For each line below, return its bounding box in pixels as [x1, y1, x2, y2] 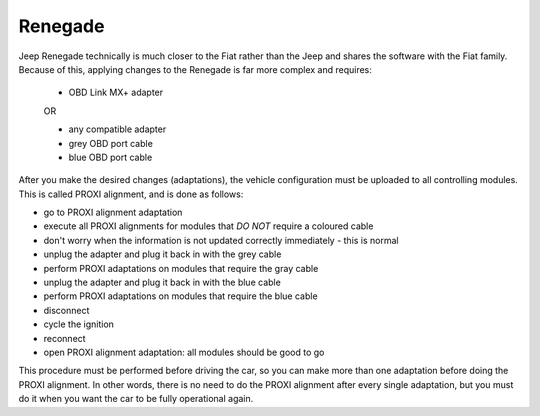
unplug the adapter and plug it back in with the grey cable [43, 248, 282, 260]
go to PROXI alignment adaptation [43, 206, 183, 219]
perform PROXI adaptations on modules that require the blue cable [43, 290, 319, 302]
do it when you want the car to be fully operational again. [18, 393, 254, 405]
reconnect [43, 332, 86, 344]
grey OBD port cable [68, 137, 154, 149]
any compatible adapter [68, 123, 167, 135]
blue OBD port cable [68, 151, 153, 163]
